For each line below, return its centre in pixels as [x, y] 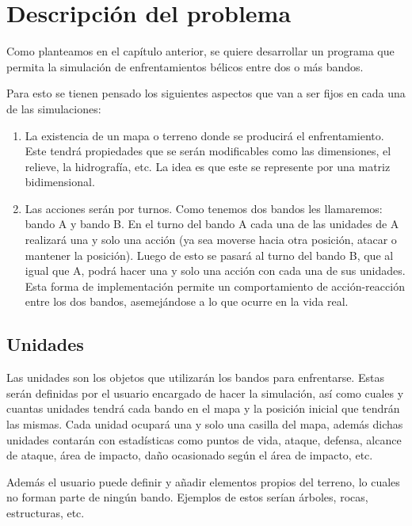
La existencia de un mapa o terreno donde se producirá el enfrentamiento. [204, 135]
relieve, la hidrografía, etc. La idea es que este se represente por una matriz [208, 166]
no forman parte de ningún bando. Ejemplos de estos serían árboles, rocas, [187, 497]
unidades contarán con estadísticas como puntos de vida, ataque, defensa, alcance [204, 439]
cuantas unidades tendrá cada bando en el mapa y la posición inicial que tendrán [203, 408]
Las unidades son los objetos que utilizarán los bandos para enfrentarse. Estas [195, 377]
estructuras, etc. [46, 512]
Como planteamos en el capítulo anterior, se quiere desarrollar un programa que [200, 51]
